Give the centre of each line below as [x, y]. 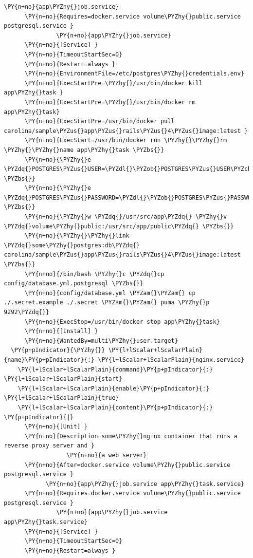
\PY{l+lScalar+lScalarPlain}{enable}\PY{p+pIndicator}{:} [114, 388]
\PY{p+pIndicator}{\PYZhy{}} [58, 350]
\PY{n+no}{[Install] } [61, 331]
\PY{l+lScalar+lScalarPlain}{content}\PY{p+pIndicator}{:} [115, 407]
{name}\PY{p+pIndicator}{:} [49, 360]
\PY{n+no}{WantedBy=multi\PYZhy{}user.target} [101, 341]
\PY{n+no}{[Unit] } [56, 427]
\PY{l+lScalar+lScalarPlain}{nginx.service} [171, 360]
